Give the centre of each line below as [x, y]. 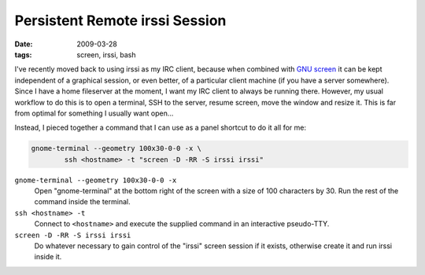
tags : [23, 54]
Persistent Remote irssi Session [120, 20]
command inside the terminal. [82, 202]
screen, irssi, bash [107, 54]
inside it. [48, 257]
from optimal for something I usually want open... [94, 113]
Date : [24, 44]
